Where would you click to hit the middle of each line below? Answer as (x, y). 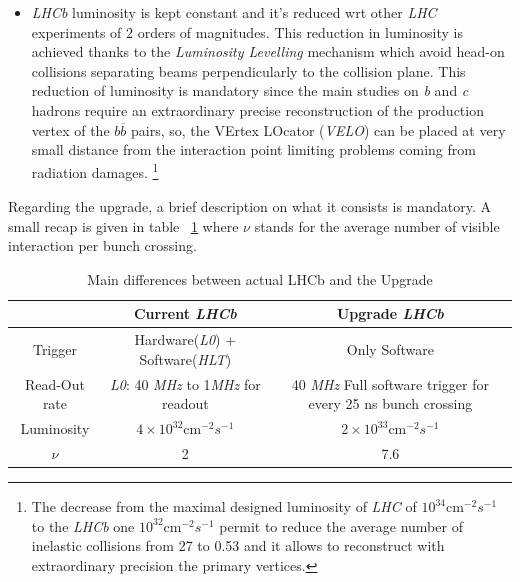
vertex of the (70, 129)
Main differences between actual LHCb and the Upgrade (260, 278)
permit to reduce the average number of (341, 525)
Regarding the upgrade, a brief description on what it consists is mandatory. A (250, 206)
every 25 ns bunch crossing (390, 403)
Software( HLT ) (185, 358)
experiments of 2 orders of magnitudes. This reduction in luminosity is (247, 31)
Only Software (390, 349)
